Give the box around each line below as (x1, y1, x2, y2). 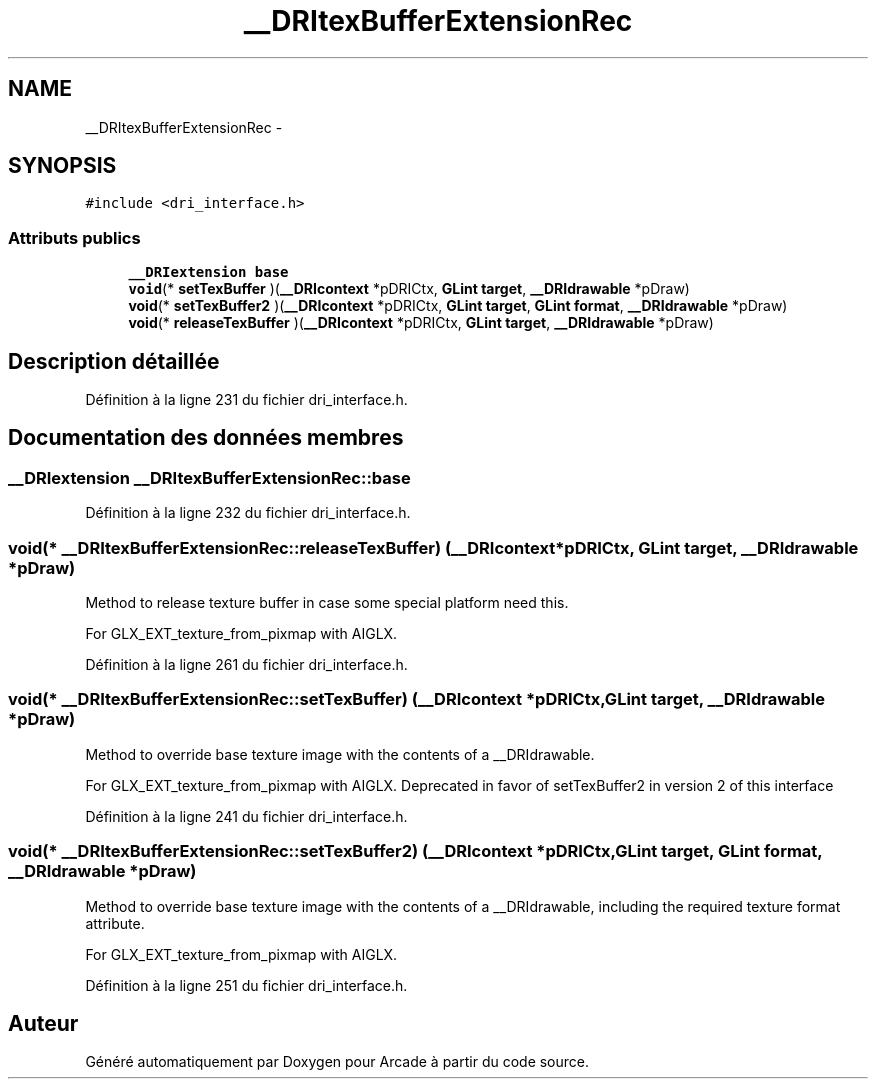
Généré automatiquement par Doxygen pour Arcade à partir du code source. (85, 1053, 590, 1071)
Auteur (8, 1010, 79, 1036)
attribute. (85, 914, 145, 932)
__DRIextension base (128, 264, 289, 281)
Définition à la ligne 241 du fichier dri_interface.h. (85, 807, 408, 825)
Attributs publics (8, 227, 141, 248)
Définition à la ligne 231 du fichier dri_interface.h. (85, 391, 408, 409)
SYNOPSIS (8, 153, 117, 179)
